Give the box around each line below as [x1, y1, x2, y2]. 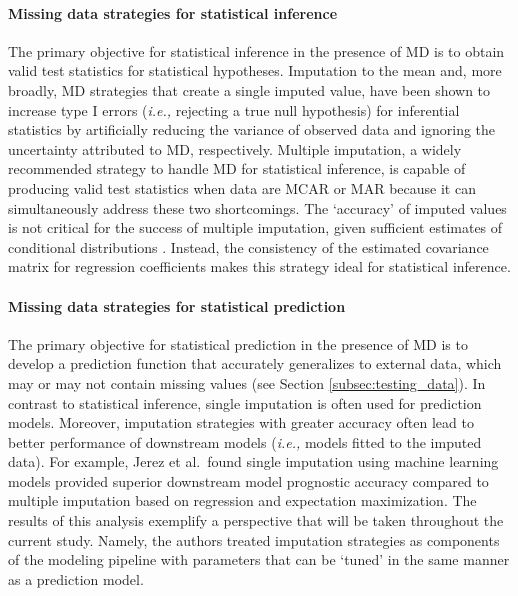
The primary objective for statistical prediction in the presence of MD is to [8, 333, 468, 354]
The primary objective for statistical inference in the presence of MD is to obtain [8, 40, 505, 61]
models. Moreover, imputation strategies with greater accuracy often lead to [8, 412, 474, 433]
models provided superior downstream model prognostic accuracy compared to [8, 470, 489, 491]
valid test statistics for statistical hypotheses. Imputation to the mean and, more [8, 60, 502, 81]
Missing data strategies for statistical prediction [8, 295, 346, 316]
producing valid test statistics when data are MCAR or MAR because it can [8, 177, 476, 198]
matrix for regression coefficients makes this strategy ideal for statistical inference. [8, 256, 511, 277]
